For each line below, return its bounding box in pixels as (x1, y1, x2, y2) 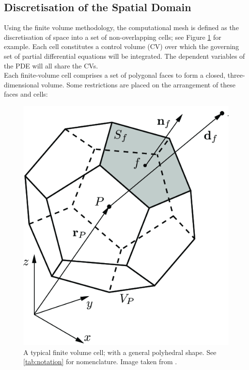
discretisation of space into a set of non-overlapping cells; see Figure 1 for (4, 32, 221, 42)
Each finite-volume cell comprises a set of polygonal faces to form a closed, (4, 70, 226, 80)
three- (227, 70, 245, 80)
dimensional (4, 79, 39, 89)
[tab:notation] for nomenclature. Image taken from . (23, 356, 177, 367)
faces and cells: (4, 89, 48, 99)
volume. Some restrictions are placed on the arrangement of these (41, 79, 236, 89)
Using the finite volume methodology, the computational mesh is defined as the (4, 22, 239, 33)
